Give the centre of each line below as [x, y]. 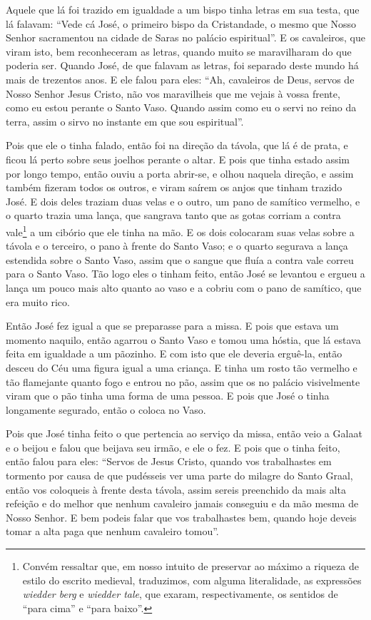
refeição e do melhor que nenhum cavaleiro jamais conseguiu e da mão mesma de [182, 503]
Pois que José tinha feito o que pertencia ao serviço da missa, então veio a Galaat [184, 433]
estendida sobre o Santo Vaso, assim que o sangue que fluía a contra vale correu [180, 259]
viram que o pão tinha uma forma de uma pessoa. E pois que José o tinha [168, 396]
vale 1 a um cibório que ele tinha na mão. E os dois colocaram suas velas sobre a [180, 230]
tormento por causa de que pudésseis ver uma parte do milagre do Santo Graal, [179, 476]
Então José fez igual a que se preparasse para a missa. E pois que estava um [172, 326]
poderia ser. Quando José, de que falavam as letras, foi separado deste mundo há [182, 65]
